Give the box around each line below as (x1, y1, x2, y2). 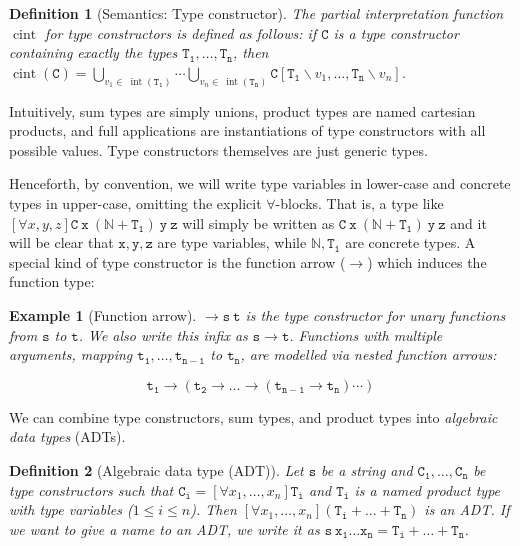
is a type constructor (333, 22, 459, 43)
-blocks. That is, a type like (275, 193, 444, 214)
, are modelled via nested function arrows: (240, 344, 497, 365)
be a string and (321, 459, 413, 480)
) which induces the (367, 251, 487, 272)
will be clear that (9, 232, 114, 253)
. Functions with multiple (289, 324, 443, 345)
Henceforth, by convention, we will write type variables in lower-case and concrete (9, 173, 511, 194)
